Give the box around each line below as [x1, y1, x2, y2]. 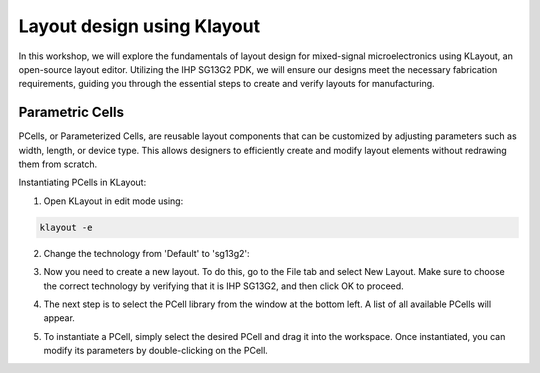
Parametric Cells [18, 104, 125, 121]
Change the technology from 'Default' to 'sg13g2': [43, 247, 250, 259]
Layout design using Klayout [18, 15, 260, 37]
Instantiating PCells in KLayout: [18, 176, 147, 189]
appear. [43, 312, 75, 324]
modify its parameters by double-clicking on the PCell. [43, 345, 269, 357]
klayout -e [39, 221, 93, 233]
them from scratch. [18, 158, 98, 170]
